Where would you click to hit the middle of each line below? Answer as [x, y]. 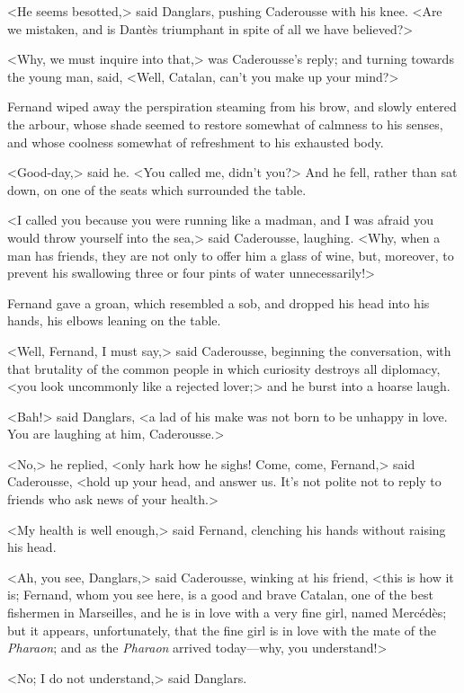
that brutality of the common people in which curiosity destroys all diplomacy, [224, 368]
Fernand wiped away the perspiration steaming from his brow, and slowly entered [232, 107]
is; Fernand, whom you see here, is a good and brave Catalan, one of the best [220, 595]
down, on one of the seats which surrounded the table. [157, 189]
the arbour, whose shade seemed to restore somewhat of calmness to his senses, [225, 124]
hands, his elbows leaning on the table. [114, 320]
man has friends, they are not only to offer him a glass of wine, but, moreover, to [231, 255]
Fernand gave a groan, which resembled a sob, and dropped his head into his [219, 302]
